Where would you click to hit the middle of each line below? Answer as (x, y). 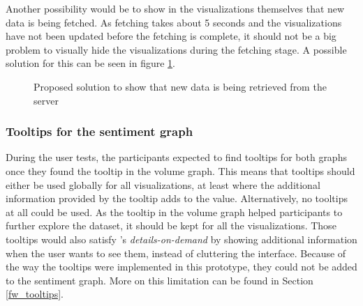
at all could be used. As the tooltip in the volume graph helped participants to (174, 212)
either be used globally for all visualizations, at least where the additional (163, 184)
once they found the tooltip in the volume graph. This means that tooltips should (180, 170)
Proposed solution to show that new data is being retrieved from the (180, 86)
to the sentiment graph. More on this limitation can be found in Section (160, 280)
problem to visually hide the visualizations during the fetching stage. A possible (176, 49)
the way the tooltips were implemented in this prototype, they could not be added (181, 267)
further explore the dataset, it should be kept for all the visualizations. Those (171, 225)
